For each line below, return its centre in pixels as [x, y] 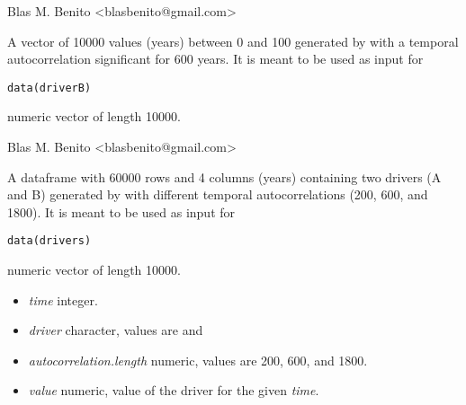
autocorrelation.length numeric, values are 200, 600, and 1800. [198, 360]
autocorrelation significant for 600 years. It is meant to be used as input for [215, 59]
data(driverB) [49, 88]
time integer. [63, 299]
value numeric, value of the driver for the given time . [174, 390]
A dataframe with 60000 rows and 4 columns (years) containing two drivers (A [224, 176]
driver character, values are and [116, 330]
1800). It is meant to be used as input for [121, 211]
